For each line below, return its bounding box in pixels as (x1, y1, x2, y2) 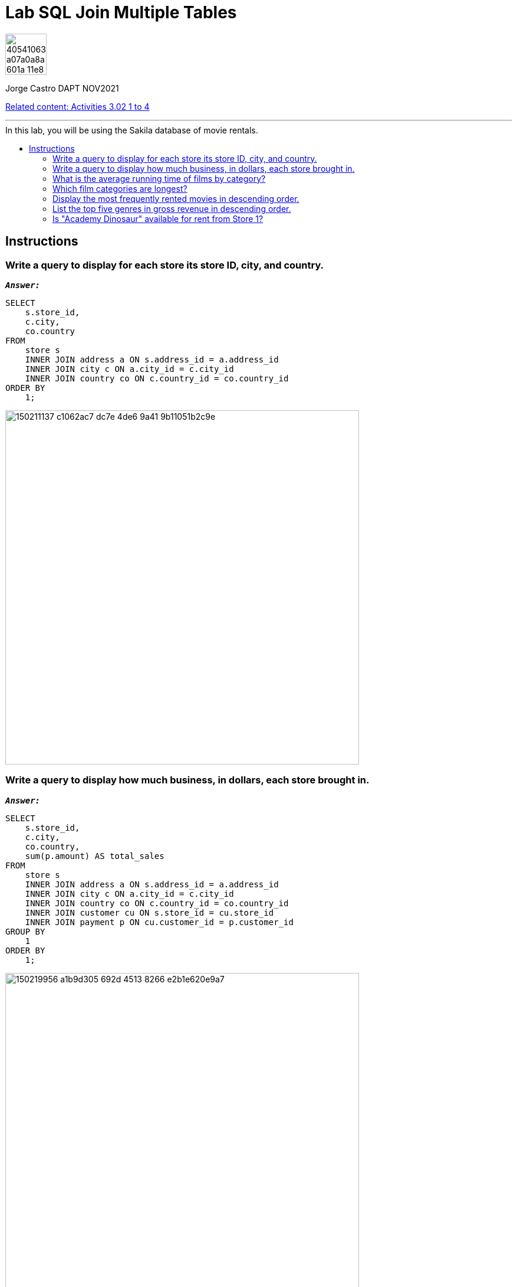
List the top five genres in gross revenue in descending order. (52, 203, 291, 214)
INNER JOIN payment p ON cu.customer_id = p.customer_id (25, 917, 294, 927)
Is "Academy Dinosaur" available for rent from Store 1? (52, 213, 264, 224)
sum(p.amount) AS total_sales (25, 851, 164, 861)
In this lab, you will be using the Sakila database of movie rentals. (5, 125, 258, 135)
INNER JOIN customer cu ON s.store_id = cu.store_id (25, 907, 274, 917)
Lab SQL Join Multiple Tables (5, 2, 237, 22)
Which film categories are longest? (52, 183, 187, 194)
